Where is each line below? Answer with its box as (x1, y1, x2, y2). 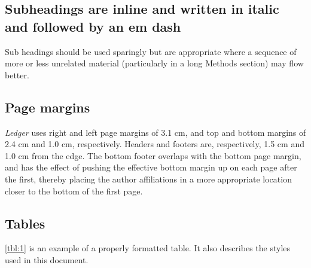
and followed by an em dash (5, 17, 181, 35)
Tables (5, 214, 45, 232)
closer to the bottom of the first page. (5, 184, 143, 197)
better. (5, 68, 29, 81)
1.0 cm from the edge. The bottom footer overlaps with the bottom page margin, (5, 149, 301, 162)
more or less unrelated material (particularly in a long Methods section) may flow (5, 57, 304, 69)
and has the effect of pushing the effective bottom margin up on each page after (5, 161, 297, 173)
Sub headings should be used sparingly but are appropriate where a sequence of (5, 45, 297, 57)
